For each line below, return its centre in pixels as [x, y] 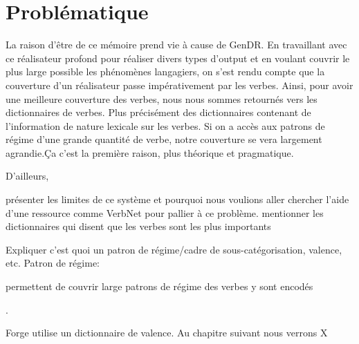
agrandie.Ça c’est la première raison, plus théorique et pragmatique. [150, 152]
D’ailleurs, [27, 176]
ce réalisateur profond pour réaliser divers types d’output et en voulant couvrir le [178, 58]
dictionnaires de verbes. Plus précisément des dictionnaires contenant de [158, 112]
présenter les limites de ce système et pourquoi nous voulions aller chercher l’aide [177, 199]
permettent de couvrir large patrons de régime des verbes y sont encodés [159, 286]
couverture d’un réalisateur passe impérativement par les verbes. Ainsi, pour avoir [179, 85]
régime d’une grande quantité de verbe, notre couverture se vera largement [164, 139]
